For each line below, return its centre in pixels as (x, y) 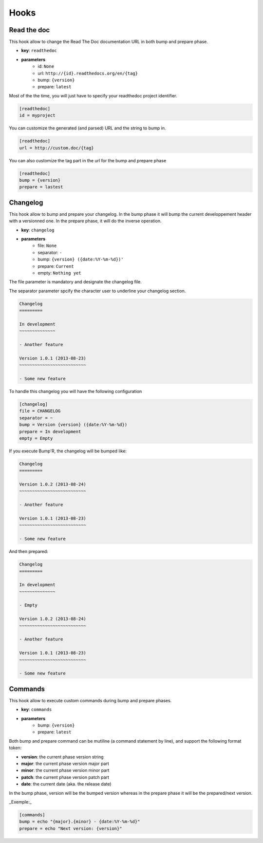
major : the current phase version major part (65, 764)
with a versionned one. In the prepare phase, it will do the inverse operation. (85, 221)
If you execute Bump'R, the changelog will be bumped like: (68, 451)
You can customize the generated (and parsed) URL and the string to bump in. (87, 128)
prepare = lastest (41, 187)
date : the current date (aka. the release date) (66, 784)
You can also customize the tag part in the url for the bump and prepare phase (88, 160)
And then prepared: (28, 552)
